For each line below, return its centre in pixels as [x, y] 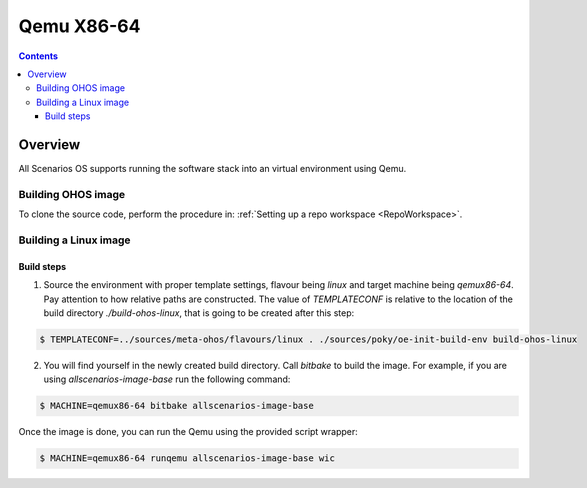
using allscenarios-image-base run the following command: [167, 379]
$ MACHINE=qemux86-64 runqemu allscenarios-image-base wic [187, 458]
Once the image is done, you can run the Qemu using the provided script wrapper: [188, 432]
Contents [38, 56]
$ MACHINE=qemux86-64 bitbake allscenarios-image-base [176, 406]
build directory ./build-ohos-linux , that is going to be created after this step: [199, 312]
